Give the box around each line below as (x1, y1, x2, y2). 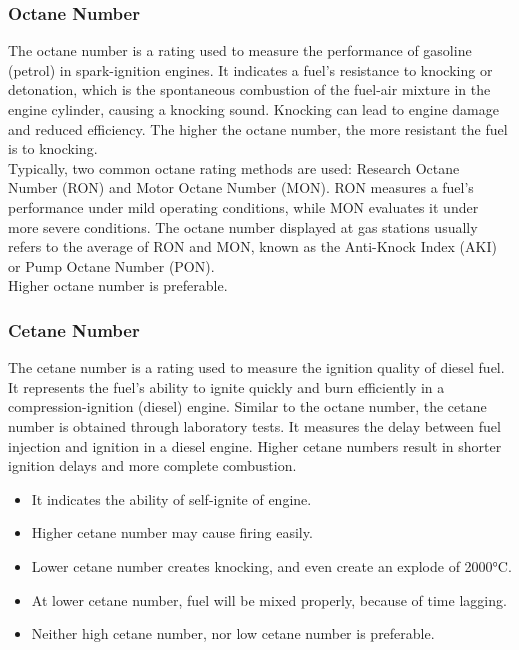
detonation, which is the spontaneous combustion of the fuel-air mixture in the (8, 79, 491, 100)
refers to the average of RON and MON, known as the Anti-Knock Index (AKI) (8, 236, 497, 257)
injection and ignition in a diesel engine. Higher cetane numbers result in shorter (8, 435, 502, 456)
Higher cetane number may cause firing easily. (31, 522, 313, 543)
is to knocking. (8, 138, 98, 159)
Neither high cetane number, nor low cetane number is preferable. (31, 623, 435, 644)
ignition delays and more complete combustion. (8, 455, 297, 476)
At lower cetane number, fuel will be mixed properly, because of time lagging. (31, 589, 507, 610)
